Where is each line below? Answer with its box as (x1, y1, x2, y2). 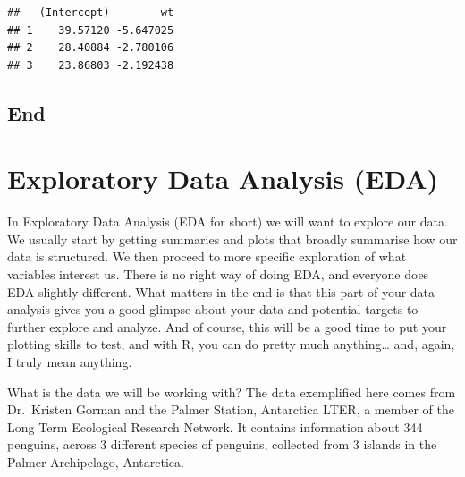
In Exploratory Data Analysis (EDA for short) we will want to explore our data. (7, 212, 448, 231)
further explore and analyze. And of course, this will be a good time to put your (7, 317, 447, 336)
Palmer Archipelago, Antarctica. (7, 453, 184, 471)
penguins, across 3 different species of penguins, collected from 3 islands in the (7, 435, 437, 454)
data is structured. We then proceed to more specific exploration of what (7, 247, 407, 266)
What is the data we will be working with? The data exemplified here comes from (7, 382, 456, 401)
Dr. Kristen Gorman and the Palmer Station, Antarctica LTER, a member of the (7, 400, 454, 419)
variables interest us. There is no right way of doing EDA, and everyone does (7, 265, 429, 284)
